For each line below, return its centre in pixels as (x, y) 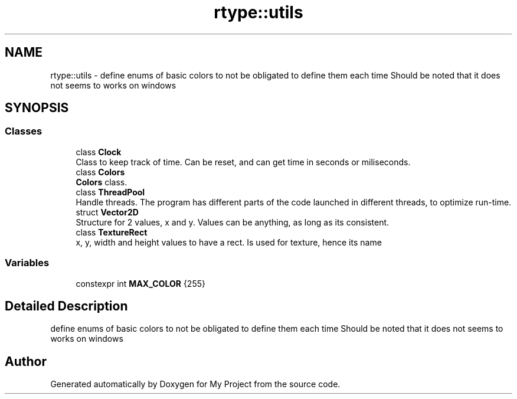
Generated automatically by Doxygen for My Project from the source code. (195, 384)
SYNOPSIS (37, 108)
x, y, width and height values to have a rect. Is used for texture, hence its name (229, 242)
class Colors (100, 172)
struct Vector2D (107, 212)
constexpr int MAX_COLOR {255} (140, 283)
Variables (27, 263)
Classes (24, 131)
